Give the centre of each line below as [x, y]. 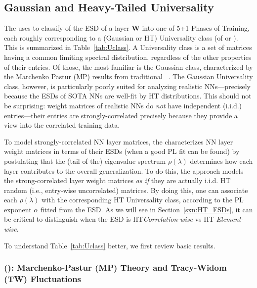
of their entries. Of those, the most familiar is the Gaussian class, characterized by [128, 67]
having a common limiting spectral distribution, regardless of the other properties [128, 57]
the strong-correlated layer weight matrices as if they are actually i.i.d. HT [117, 180]
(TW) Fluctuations [43, 279]
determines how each [221, 161]
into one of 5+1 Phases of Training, [196, 28]
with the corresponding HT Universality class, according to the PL [143, 200]
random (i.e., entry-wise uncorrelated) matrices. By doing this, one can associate [126, 190]
